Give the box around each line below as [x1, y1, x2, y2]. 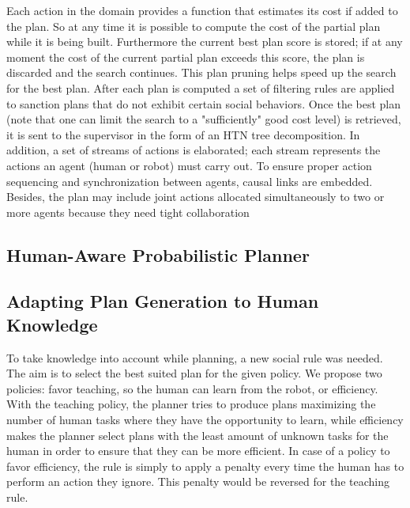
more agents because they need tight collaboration [6, 203, 250, 220]
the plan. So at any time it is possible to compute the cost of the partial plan [6, 17, 381, 34]
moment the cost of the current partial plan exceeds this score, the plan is [6, 48, 365, 65]
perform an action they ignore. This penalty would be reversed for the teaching [6, 473, 389, 490]
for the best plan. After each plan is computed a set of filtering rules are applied [6, 79, 395, 96]
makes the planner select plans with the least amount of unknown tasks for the [6, 426, 389, 443]
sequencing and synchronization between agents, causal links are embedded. [6, 172, 373, 189]
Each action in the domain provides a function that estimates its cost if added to [6, 2, 398, 18]
